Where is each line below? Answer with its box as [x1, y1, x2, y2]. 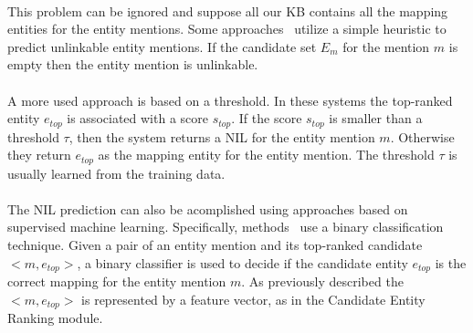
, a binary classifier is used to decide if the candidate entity [77, 253, 408, 272]
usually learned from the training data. [7, 163, 226, 182]
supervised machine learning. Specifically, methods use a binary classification [7, 217, 444, 236]
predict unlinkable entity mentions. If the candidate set [7, 36, 317, 56]
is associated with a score [67, 109, 208, 128]
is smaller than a [329, 109, 423, 128]
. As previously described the [241, 272, 404, 291]
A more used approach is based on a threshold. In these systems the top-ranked [7, 90, 453, 109]
